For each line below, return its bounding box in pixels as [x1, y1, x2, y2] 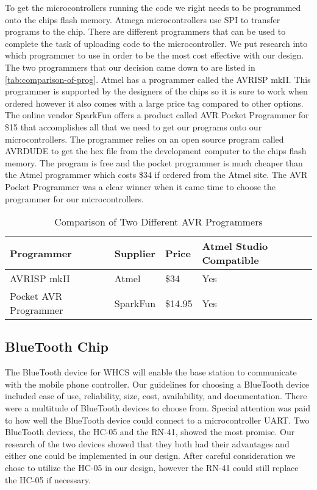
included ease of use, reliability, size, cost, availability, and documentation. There [5, 389, 307, 402]
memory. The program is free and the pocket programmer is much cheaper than [5, 156, 303, 169]
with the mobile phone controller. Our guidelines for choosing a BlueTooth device [5, 377, 310, 390]
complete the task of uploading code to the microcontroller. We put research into [5, 37, 308, 49]
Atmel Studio [202, 239, 268, 254]
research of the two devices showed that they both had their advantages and [5, 437, 290, 450]
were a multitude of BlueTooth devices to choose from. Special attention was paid [5, 402, 310, 414]
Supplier [114, 246, 155, 260]
